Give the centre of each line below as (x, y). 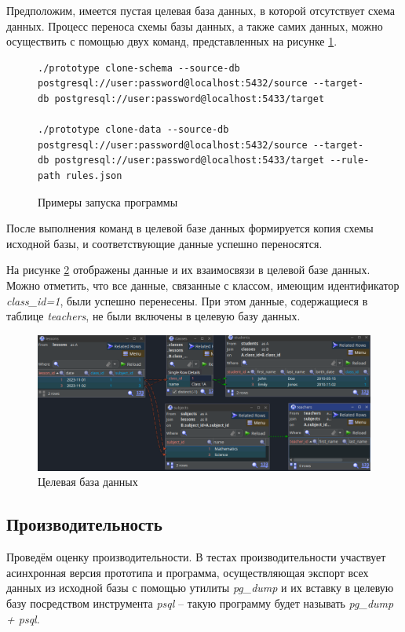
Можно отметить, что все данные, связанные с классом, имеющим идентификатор (203, 285)
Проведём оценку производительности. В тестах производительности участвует (196, 557)
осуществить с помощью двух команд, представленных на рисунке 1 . (172, 41)
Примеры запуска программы (108, 201)
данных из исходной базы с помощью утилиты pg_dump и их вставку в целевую (200, 588)
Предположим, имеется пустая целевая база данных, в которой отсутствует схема (201, 10)
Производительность (84, 524)
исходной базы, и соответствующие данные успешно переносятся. (164, 243)
